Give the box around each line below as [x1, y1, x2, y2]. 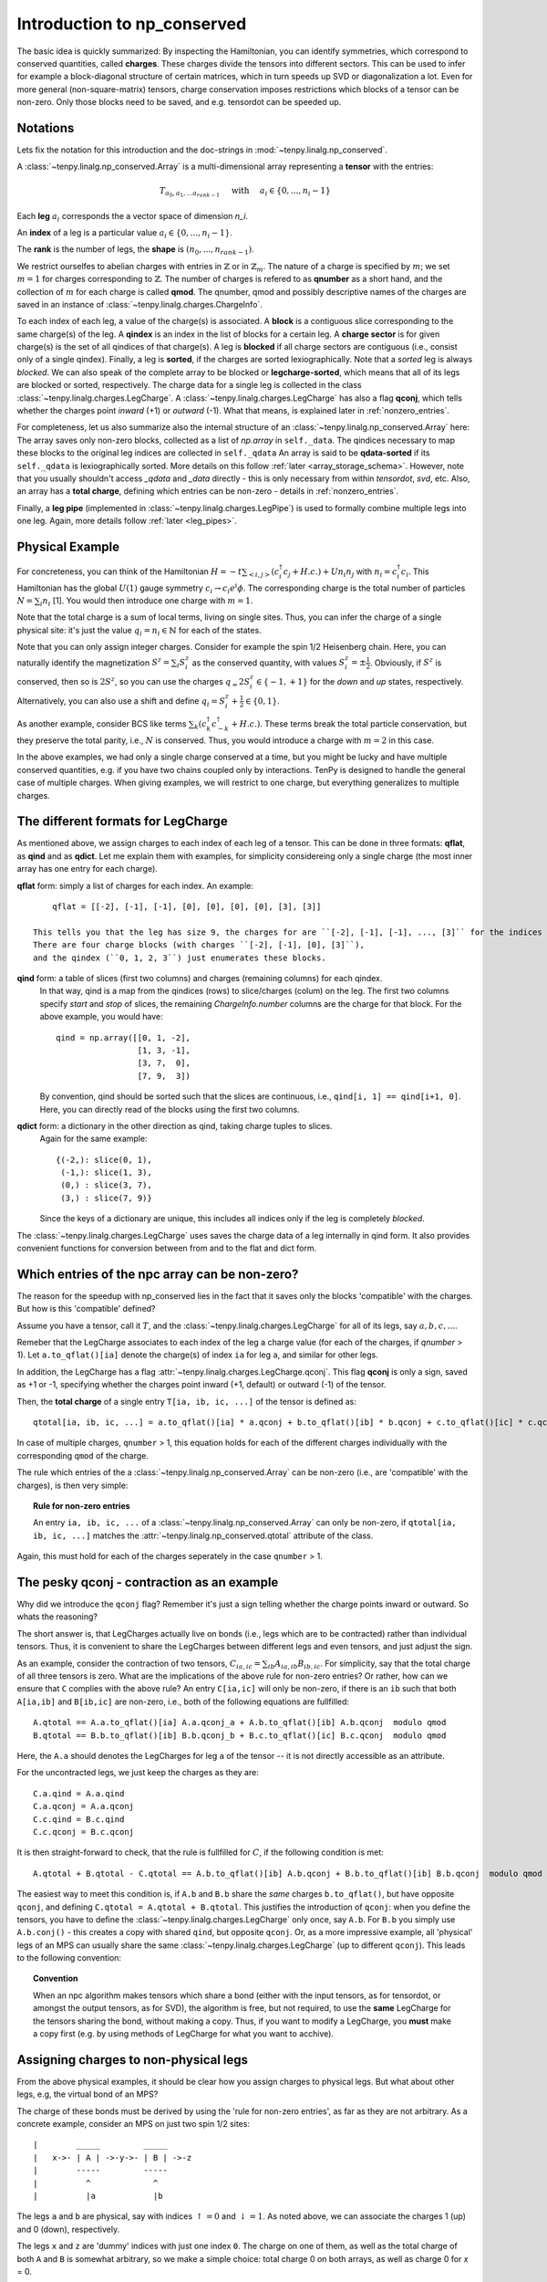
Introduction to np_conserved [16, 14, 247, 34]
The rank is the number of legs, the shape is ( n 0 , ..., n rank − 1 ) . [16, 244, 254, 257]
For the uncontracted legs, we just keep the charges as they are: [16, 1767, 259, 1778]
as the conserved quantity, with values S [191, 657, 346, 668]
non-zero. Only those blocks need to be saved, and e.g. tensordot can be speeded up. [16, 97, 342, 108]
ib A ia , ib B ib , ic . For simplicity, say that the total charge [267, 1658, 471, 1670]
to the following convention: [16, 1952, 122, 1963]
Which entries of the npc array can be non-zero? [16, 1266, 299, 1282]
